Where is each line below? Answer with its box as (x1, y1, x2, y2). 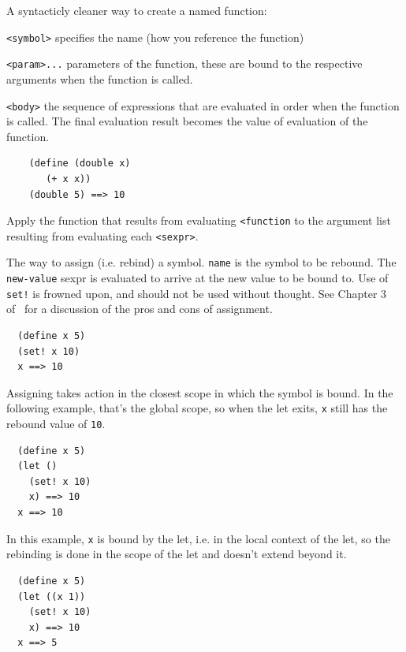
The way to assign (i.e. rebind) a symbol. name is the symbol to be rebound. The (6, 254, 397, 270)
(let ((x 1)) (17, 591, 86, 602)
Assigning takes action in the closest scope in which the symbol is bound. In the (6, 384, 393, 401)
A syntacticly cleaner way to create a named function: (6, 2, 267, 18)
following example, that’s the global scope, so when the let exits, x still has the (6, 400, 388, 416)
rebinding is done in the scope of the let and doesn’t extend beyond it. (6, 546, 347, 562)
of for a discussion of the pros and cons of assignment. (6, 300, 273, 317)
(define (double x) (28, 158, 131, 170)
